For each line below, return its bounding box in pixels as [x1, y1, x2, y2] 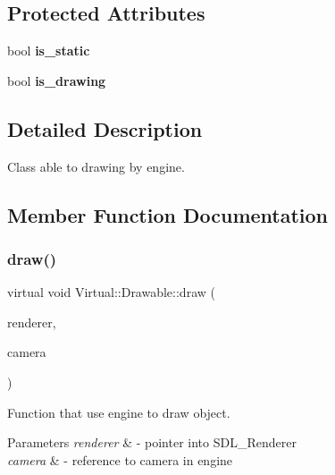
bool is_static [7, 41, 90, 60]
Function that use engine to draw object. [7, 403, 230, 421]
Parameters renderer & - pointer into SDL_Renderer [7, 433, 297, 452]
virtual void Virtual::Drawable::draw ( [7, 283, 215, 301]
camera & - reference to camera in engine [7, 450, 233, 469]
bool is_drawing [7, 71, 106, 89]
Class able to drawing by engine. [7, 157, 185, 175]
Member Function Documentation [7, 200, 329, 228]
